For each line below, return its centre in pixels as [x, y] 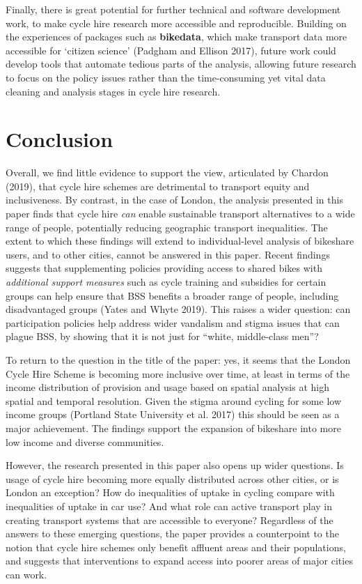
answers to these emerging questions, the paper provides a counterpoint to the [172, 533]
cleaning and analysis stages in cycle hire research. [113, 91]
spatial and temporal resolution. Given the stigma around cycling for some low [174, 400]
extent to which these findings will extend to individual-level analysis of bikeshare [180, 241]
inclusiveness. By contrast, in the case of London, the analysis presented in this [174, 200]
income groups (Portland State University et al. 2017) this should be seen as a [173, 414]
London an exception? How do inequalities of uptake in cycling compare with [170, 492]
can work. [26, 574]
